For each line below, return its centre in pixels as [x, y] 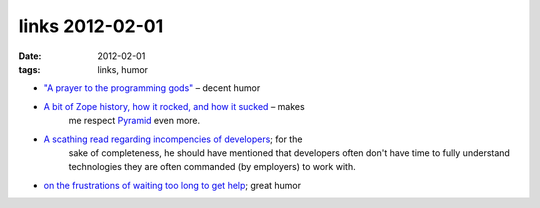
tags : [29, 69]
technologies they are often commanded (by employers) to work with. [212, 167]
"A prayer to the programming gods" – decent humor [152, 88]
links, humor [123, 69]
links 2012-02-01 [91, 26]
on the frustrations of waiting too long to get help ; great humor [172, 185]
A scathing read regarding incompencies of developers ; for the [173, 139]
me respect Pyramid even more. [134, 121]
